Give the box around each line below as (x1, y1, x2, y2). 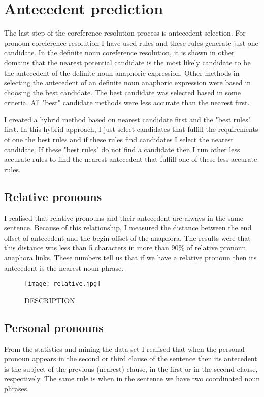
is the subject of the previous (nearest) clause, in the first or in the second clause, (4, 363, 258, 374)
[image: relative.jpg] (24, 280, 101, 288)
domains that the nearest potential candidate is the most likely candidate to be (4, 57, 251, 68)
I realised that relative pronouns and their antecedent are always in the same (4, 212, 244, 223)
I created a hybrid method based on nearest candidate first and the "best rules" (4, 114, 251, 124)
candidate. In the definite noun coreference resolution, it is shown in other (4, 47, 235, 58)
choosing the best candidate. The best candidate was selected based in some (4, 87, 241, 97)
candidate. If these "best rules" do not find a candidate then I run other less (4, 144, 240, 154)
